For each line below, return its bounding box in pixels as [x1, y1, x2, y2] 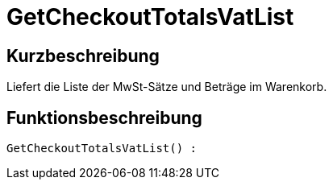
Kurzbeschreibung [6, 45, 160, 66]
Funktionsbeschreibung [6, 107, 202, 128]
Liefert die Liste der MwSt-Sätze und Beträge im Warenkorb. [6, 80, 327, 94]
